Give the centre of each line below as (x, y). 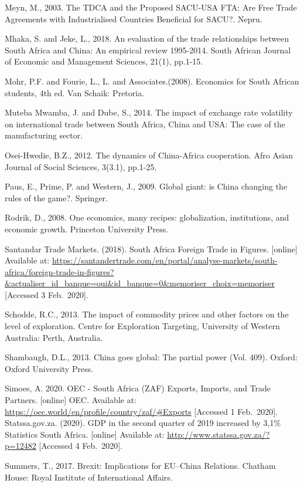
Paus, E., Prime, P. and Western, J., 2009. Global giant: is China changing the (146, 186)
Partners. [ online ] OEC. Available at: (71, 400)
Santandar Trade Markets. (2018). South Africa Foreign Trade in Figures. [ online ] (151, 248)
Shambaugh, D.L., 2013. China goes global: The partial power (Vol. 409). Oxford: (151, 357)
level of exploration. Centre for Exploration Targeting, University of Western (142, 326)
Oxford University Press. (49, 368)
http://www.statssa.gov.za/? (218, 434)
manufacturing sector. (44, 135)
